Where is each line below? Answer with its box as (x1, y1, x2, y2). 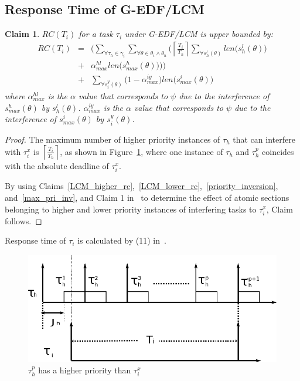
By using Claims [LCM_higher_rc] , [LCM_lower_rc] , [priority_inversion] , (5, 180, 278, 192)
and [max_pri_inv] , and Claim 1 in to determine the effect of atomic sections (5, 191, 289, 203)
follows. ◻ (5, 214, 42, 227)
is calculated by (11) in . (77, 234, 166, 247)
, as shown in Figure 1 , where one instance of (60, 145, 223, 157)
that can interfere (233, 133, 295, 145)
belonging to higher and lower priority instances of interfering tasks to (5, 203, 257, 215)
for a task (79, 28, 113, 40)
